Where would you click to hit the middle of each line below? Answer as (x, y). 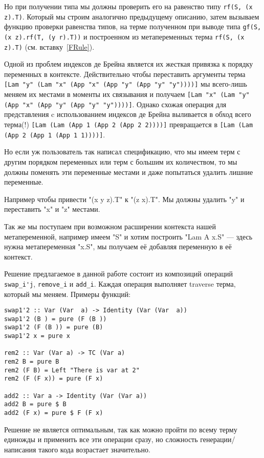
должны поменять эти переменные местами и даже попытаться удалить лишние (129, 172)
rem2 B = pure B (32, 362)
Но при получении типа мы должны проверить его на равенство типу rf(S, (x (128, 6)
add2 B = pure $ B (35, 404)
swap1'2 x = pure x (37, 336)
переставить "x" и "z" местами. (52, 209)
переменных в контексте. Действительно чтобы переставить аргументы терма (125, 74)
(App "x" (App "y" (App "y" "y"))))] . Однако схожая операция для (115, 104)
